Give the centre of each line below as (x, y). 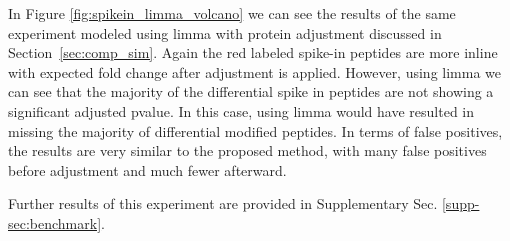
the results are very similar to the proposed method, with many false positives (247, 150)
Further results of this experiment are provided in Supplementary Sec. (223, 203)
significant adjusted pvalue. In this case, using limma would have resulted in (241, 110)
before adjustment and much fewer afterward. (147, 169)
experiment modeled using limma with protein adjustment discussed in (225, 32)
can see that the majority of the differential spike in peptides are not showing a (251, 91)
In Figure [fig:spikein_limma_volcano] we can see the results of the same (232, 13)
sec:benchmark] (55, 222)
